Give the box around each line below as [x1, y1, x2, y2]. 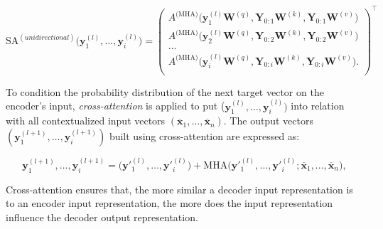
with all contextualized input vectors [6, 113, 166, 128]
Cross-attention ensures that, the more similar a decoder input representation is [6, 181, 353, 196]
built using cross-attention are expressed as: [109, 128, 300, 143]
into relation [291, 98, 345, 113]
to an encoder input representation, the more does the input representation [6, 196, 333, 211]
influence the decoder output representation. [6, 209, 198, 224]
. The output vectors [223, 113, 313, 128]
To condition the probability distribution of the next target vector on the [6, 84, 324, 99]
